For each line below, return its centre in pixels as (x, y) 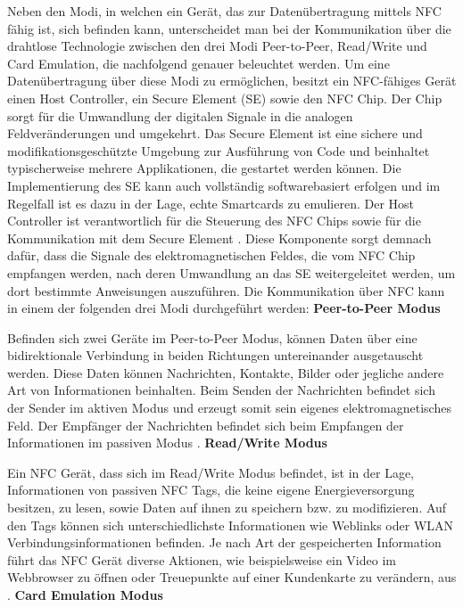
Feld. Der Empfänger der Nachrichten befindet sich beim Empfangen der (206, 425)
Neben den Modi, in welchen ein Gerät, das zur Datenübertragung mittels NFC (224, 11)
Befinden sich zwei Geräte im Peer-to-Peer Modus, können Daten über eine (212, 337)
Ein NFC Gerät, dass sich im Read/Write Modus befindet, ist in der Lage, (211, 472)
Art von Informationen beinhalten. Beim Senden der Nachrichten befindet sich (221, 390)
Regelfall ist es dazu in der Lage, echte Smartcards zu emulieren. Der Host (211, 203)
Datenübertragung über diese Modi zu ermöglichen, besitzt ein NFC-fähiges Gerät (232, 81)
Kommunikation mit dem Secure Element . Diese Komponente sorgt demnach (219, 238)
